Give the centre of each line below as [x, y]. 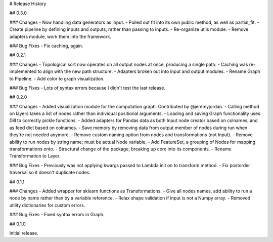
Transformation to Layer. [35, 156]
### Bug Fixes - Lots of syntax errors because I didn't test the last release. [87, 88]
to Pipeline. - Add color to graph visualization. [57, 78]
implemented [23, 71]
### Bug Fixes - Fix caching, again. [46, 46]
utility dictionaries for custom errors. [47, 205]
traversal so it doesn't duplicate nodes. [50, 173]
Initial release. [24, 233]
